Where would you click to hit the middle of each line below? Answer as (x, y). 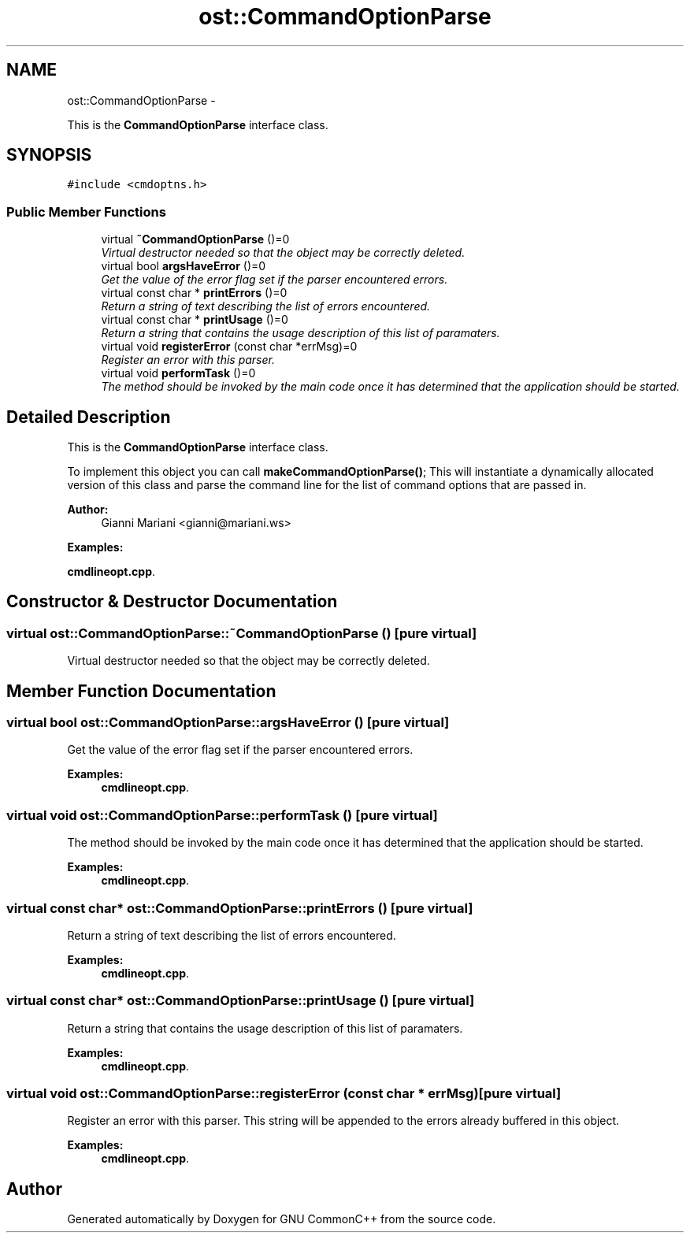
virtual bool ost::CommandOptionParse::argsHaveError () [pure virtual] (228, 723)
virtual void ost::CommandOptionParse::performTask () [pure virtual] (222, 815)
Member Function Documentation (141, 691)
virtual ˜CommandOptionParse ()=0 (195, 239)
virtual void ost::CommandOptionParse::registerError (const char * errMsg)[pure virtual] (284, 1094)
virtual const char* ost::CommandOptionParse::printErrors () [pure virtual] (240, 908)
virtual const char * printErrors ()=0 (194, 293)
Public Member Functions (86, 211)
